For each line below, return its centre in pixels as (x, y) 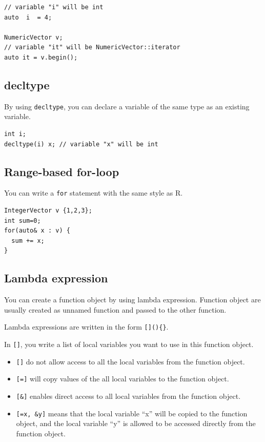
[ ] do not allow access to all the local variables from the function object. (130, 361)
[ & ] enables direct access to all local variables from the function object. (128, 396)
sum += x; (28, 241)
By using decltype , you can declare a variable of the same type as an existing (127, 106)
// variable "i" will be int (54, 7)
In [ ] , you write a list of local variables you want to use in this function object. (129, 344)
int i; (15, 134)
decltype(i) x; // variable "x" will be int (81, 144)
